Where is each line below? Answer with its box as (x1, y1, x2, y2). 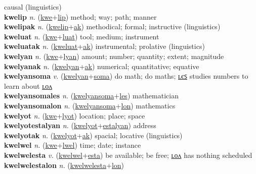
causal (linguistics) (4, 2, 62, 12)
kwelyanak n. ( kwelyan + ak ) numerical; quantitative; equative (4, 61, 199, 71)
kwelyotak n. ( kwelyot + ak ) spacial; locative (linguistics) (4, 130, 183, 140)
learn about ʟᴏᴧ (4, 80, 53, 91)
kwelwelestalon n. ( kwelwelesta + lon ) (4, 159, 124, 170)
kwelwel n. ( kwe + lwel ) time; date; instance (4, 140, 141, 150)
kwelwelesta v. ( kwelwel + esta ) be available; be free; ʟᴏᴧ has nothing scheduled (4, 149, 252, 160)
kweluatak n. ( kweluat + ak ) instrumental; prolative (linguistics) (4, 41, 205, 51)
